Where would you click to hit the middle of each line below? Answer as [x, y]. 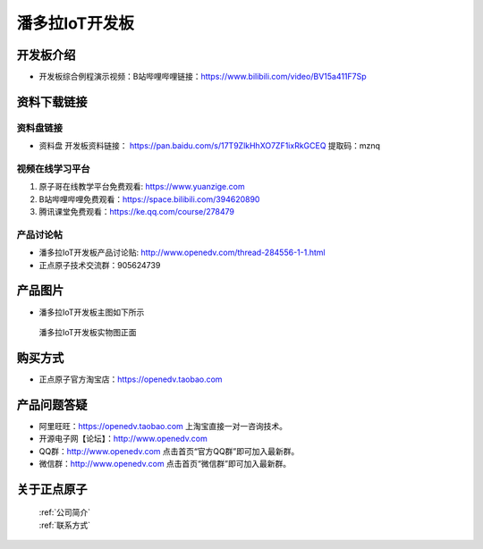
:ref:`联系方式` [65, 525]
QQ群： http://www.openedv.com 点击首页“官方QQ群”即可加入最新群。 [169, 451]
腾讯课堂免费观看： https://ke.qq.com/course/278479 [136, 212]
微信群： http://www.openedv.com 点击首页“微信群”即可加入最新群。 [165, 463]
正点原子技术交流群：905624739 [100, 265]
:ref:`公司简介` [65, 512]
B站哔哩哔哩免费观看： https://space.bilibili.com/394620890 [149, 199]
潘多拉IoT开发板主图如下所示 [92, 312]
